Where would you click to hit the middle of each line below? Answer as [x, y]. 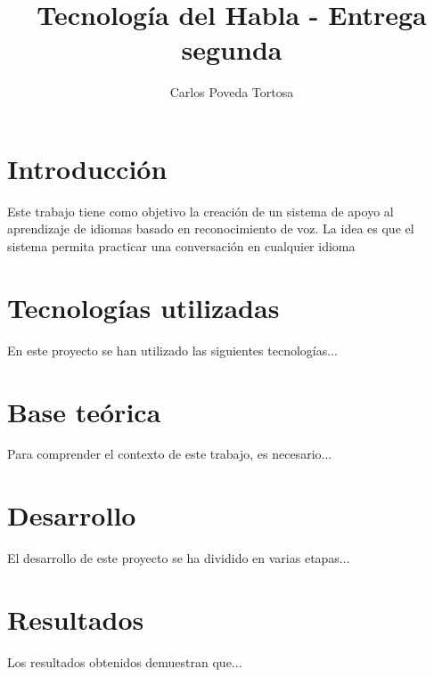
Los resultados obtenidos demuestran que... [125, 661]
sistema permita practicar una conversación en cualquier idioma [181, 246]
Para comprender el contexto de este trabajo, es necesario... [170, 454]
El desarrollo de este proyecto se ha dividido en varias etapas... [179, 558]
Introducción [87, 168]
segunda [232, 49]
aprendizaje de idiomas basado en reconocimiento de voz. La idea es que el [211, 228]
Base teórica [84, 411]
